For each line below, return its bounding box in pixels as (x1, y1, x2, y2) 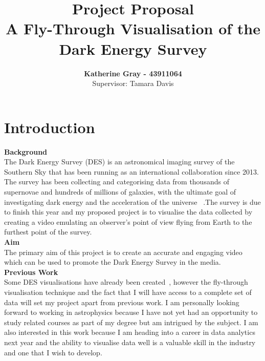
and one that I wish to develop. (4, 347, 102, 357)
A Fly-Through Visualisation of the (6, 18, 260, 39)
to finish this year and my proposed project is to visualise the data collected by (4, 206, 253, 217)
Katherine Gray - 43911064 (84, 68, 182, 78)
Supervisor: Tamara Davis (92, 78, 174, 89)
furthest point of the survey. (4, 226, 92, 237)
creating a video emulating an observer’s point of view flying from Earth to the (4, 216, 252, 227)
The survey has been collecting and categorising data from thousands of (4, 176, 229, 187)
